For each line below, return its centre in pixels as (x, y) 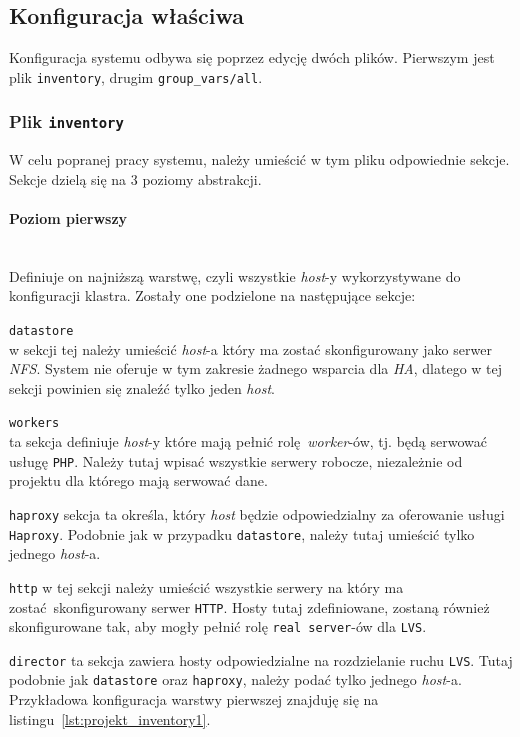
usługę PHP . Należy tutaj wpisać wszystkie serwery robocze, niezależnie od (236, 460)
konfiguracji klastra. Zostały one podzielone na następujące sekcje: (212, 295)
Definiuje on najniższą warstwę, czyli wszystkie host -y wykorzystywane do (235, 275)
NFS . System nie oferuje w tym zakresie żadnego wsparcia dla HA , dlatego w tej (256, 368)
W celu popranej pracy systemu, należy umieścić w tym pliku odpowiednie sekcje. (259, 159)
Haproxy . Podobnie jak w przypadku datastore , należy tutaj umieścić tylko (242, 533)
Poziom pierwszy (68, 218)
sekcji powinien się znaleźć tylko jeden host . (142, 387)
